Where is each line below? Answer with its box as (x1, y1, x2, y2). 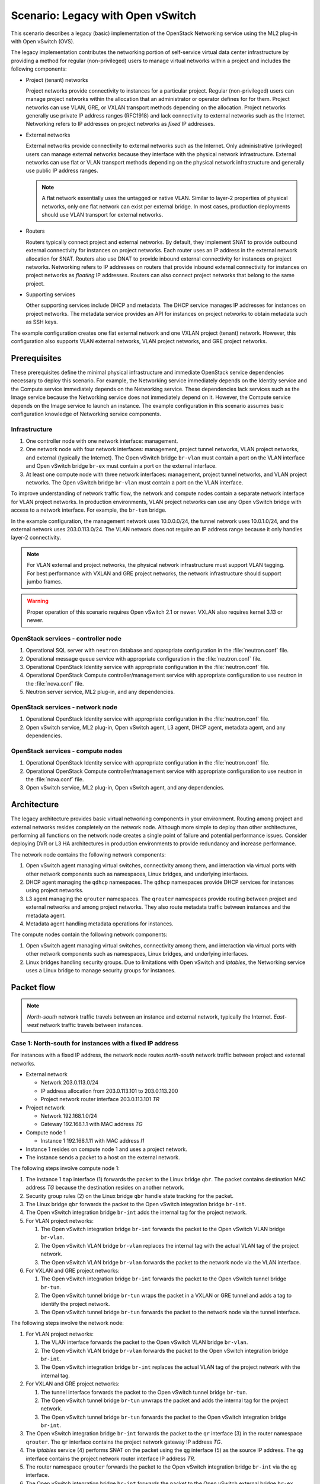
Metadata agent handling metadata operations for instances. (25, 920, 174, 927)
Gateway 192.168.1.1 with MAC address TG (40, 1121, 143, 1128)
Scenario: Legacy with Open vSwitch (11, 9, 197, 22)
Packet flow (11, 982, 56, 992)
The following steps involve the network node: (11, 1320, 124, 1327)
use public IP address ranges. (25, 167, 99, 175)
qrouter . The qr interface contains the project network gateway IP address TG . (25, 1438, 222, 1445)
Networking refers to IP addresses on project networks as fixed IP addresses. (25, 121, 216, 128)
